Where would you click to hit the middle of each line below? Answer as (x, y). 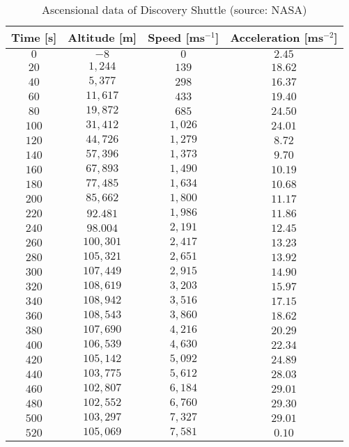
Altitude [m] (102, 37)
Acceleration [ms (277, 37)
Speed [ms (177, 37)
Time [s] (34, 37)
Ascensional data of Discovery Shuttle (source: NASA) (174, 9)
